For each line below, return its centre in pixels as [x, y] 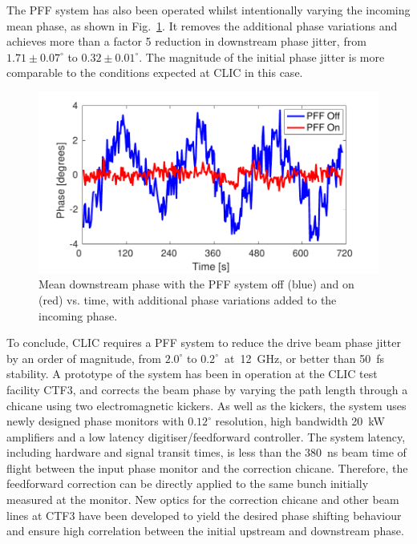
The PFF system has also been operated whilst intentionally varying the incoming [208, 10]
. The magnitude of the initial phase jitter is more [262, 56]
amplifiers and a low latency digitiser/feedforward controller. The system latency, [206, 436]
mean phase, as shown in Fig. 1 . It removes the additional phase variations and [202, 25]
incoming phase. [78, 315]
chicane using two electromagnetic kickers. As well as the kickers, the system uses [206, 405]
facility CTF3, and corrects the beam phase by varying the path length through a [207, 389]
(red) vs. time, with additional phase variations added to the [188, 299]
